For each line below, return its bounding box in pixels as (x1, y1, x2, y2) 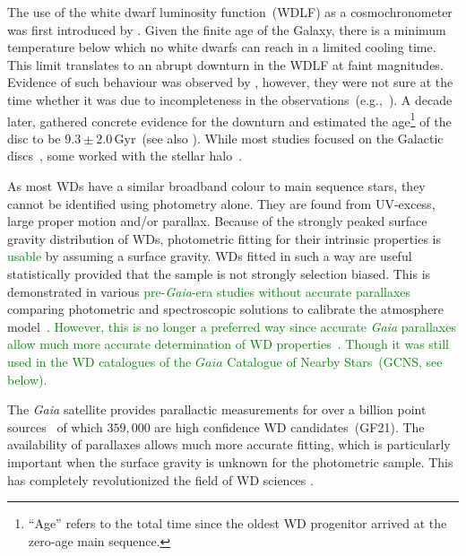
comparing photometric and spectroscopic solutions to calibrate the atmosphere (7, 300, 444, 318)
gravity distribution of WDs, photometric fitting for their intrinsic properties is (7, 229, 441, 248)
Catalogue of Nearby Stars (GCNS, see (227, 352, 443, 370)
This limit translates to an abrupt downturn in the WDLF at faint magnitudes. (7, 55, 444, 74)
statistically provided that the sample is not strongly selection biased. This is (7, 264, 431, 282)
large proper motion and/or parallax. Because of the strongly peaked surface (7, 212, 427, 230)
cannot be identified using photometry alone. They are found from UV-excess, (7, 194, 436, 213)
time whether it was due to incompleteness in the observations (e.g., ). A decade (7, 90, 453, 109)
